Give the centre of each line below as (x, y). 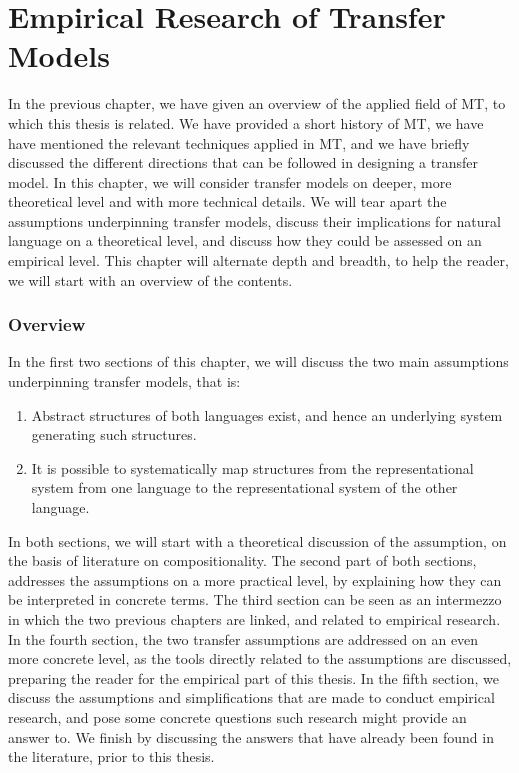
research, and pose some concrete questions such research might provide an (237, 716)
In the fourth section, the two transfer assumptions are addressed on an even (243, 638)
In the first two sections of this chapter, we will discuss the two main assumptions (258, 361)
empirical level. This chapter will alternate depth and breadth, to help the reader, (258, 260)
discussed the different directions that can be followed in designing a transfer (243, 162)
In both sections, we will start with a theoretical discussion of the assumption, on (257, 540)
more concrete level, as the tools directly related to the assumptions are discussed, (260, 658)
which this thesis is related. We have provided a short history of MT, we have (246, 122)
